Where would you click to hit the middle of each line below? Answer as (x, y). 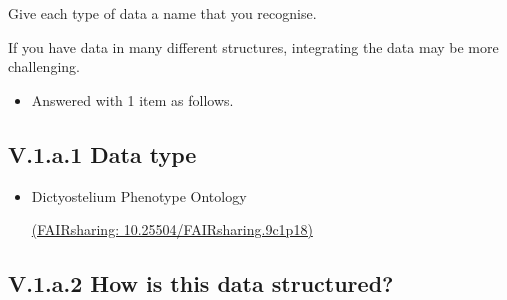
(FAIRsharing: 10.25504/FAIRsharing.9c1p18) (172, 229)
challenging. (44, 66)
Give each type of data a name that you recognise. (162, 13)
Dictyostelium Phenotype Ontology (139, 195)
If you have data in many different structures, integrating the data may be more (253, 46)
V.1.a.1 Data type (102, 153)
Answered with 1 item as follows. (132, 99)
